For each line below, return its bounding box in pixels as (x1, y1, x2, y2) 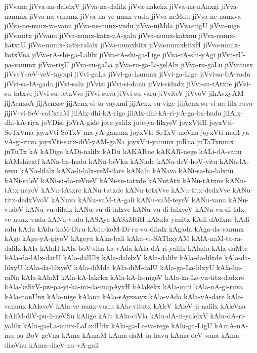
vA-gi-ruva (4, 136, 37, 147)
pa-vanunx (4, 59, 36, 69)
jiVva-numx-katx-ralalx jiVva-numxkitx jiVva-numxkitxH (28, 39, 201, 50)
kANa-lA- (219, 156, 249, 166)
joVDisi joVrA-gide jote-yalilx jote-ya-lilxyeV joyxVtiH (41, 117, 207, 127)
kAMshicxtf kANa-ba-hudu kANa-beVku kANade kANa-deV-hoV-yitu (4, 156, 218, 166)
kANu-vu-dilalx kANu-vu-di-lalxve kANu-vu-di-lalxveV (26, 204, 193, 214)
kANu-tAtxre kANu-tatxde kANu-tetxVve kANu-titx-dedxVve (41, 185, 230, 195)
